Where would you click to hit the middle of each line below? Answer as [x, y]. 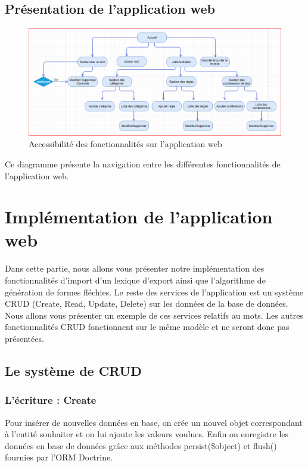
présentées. [24, 338]
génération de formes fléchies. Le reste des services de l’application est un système [154, 292]
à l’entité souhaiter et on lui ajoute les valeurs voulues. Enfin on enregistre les [147, 434]
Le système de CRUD [73, 370]
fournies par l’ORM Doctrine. [59, 457]
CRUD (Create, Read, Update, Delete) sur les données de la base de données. [147, 303]
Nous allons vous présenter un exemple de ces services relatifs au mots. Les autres [154, 315]
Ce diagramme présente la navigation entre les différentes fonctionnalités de [143, 164]
